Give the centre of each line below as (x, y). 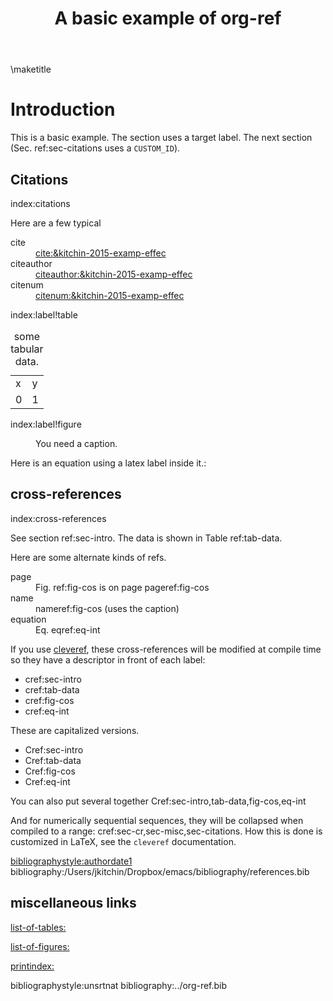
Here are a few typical (56, 223)
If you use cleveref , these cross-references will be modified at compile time (166, 649)
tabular (27, 349)
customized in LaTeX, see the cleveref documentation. (123, 841)
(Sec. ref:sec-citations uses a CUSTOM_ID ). (95, 148)
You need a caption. (76, 443)
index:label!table (44, 314)
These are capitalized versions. (75, 730)
